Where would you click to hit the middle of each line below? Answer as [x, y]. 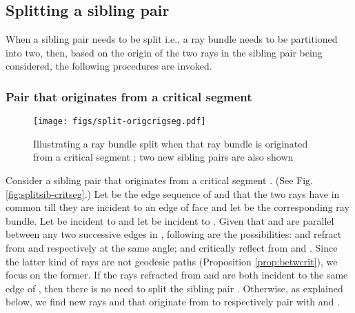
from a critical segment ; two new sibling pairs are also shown [163, 157]
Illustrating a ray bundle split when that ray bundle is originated [171, 143]
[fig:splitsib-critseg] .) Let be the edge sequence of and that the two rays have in [173, 193]
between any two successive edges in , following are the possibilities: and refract [174, 234]
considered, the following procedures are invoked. [109, 66]
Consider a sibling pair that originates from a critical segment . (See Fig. [159, 180]
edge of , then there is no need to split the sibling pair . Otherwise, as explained [174, 288]
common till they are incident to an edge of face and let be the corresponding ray [177, 207]
